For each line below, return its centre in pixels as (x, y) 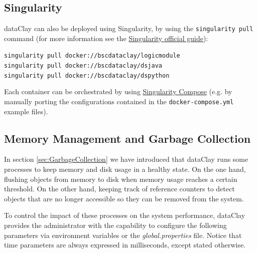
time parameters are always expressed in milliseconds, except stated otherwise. (125, 245)
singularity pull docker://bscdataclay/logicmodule (92, 56)
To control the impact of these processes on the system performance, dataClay (125, 215)
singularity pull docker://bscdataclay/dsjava (83, 66)
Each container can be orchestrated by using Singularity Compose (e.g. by (118, 91)
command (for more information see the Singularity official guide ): (106, 38)
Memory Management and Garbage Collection (127, 138)
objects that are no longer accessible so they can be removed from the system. (124, 198)
